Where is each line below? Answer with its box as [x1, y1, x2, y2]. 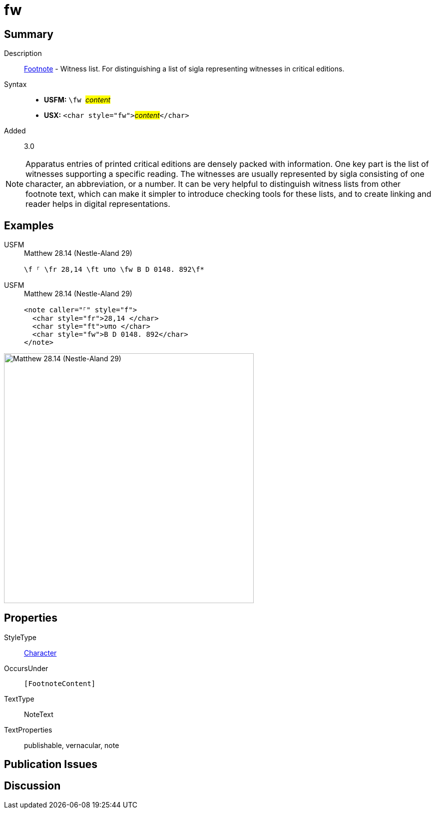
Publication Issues [4, 758, 98, 771]
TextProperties [4, 725, 52, 734]
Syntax [4, 80, 27, 89]
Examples [4, 219, 54, 232]
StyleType [4, 633, 36, 642]
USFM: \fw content [44, 95, 111, 104]
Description [4, 49, 42, 58]
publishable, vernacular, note [24, 741, 119, 750]
